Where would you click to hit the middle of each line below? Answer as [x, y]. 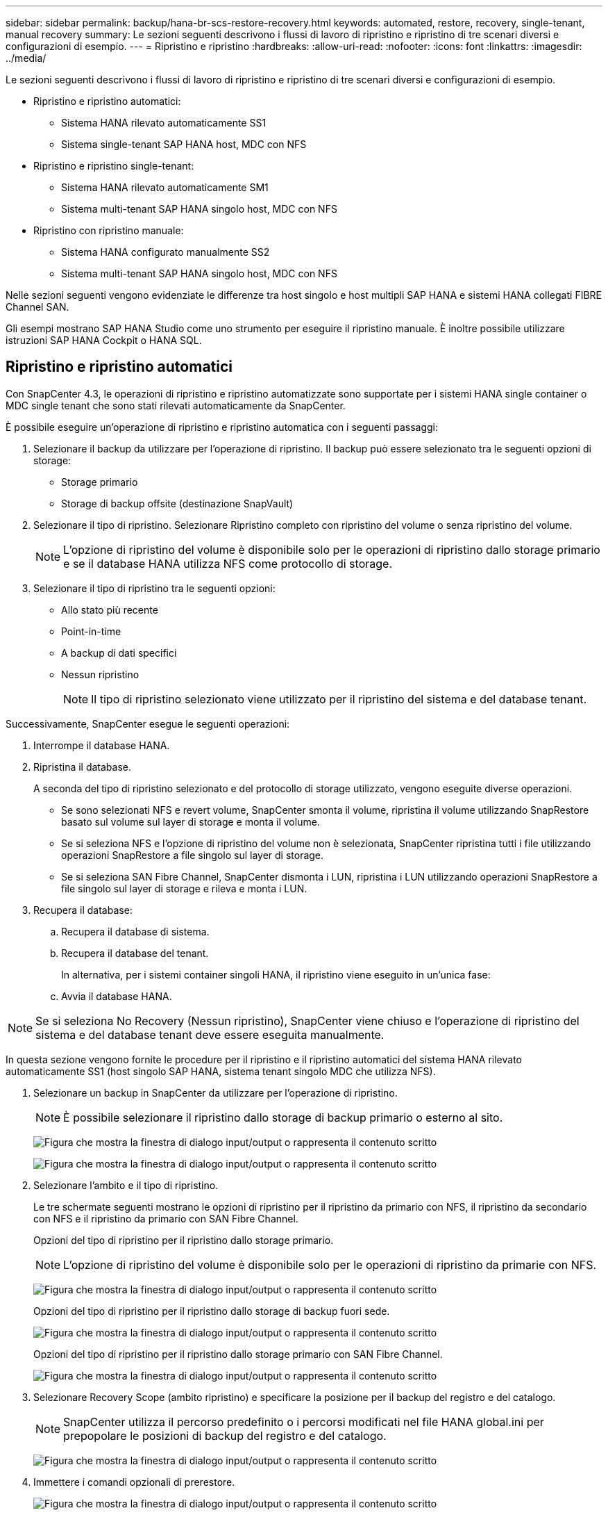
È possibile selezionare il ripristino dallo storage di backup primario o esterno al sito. [283, 1117]
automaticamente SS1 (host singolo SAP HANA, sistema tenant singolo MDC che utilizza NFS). [221, 1071]
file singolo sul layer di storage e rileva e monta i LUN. [184, 888]
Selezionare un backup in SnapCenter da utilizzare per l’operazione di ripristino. [216, 1092]
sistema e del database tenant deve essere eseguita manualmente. [210, 1034]
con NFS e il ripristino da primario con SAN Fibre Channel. [166, 1218]
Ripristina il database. [83, 767]
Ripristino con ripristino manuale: [109, 230]
